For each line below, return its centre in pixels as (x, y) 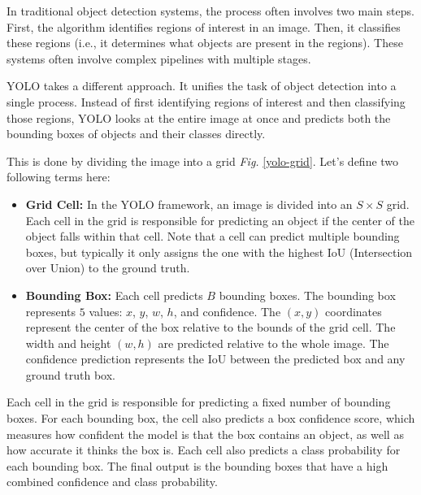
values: (106, 311)
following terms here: (59, 177)
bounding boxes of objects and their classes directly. (136, 134)
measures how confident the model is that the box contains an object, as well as (205, 434)
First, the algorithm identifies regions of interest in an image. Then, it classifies (204, 26)
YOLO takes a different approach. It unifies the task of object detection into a (202, 86)
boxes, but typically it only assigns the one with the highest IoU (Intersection (219, 252)
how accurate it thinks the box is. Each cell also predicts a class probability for (204, 450)
